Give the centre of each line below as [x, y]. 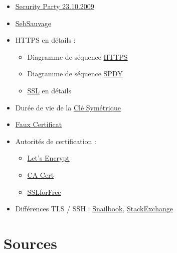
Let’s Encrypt [48, 158]
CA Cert [41, 174]
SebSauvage [33, 23]
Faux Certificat [39, 124]
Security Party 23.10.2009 [55, 6]
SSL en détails [49, 90]
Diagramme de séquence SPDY [75, 74]
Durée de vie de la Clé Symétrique [68, 107]
